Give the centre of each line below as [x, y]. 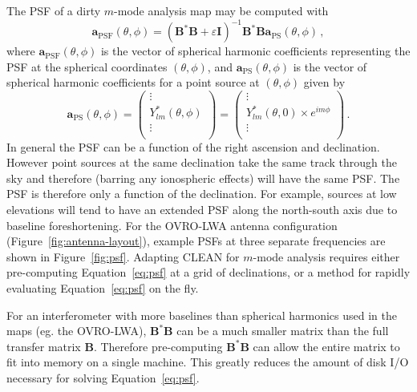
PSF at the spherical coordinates [87, 66]
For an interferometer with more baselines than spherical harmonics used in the [202, 315]
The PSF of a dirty [54, 10]
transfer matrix [44, 346]
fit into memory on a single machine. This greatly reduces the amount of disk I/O [208, 362]
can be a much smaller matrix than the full [283, 331]
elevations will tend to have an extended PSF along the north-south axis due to [202, 209]
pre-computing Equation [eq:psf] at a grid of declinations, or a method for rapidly [208, 272]
